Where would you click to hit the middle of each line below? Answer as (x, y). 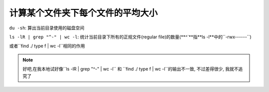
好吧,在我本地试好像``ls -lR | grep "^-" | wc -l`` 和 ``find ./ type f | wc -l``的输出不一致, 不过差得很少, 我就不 (131, 69)
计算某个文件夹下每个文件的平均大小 (83, 13)
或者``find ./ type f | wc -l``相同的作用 (47, 46)
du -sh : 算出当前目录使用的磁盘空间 (47, 28)
